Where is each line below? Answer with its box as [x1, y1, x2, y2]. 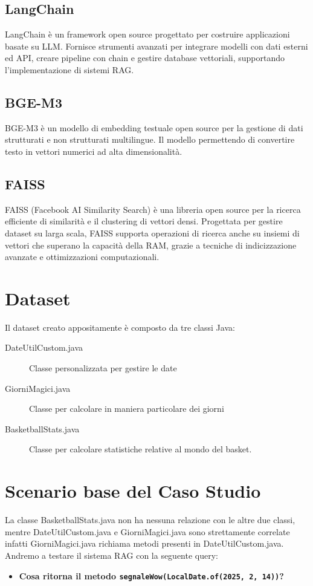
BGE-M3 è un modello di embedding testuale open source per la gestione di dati [5, 121, 303, 134]
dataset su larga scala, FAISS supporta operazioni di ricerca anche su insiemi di [5, 226, 300, 239]
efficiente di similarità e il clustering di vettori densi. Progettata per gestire [5, 215, 283, 227]
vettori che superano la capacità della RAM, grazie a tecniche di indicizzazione [5, 238, 297, 251]
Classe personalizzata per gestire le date [29, 362, 177, 374]
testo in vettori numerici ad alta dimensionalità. [5, 145, 182, 157]
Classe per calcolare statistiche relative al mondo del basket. [29, 443, 252, 455]
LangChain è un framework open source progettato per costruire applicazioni [5, 28, 290, 41]
